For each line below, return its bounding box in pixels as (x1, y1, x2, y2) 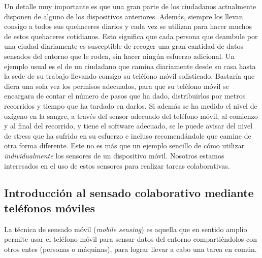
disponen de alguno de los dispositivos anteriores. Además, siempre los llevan (4, 11, 243, 21)
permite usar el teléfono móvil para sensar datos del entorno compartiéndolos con (4, 234, 257, 244)
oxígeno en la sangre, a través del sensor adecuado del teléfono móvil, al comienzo (4, 110, 258, 121)
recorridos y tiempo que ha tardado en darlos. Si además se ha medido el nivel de (4, 100, 257, 111)
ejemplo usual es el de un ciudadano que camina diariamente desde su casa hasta (4, 60, 256, 71)
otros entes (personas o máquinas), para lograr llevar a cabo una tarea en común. (4, 243, 257, 254)
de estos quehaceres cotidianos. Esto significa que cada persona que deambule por (4, 30, 258, 41)
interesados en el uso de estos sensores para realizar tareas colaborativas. (4, 160, 230, 171)
